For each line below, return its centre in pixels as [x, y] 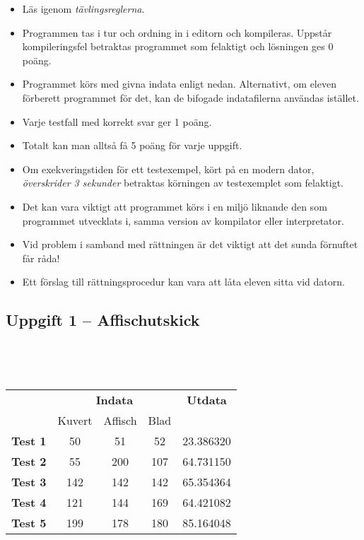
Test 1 [29, 441]
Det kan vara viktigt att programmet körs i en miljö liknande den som [175, 206]
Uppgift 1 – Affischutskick [103, 320]
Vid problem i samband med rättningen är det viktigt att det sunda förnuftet [190, 244]
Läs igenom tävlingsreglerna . [83, 8]
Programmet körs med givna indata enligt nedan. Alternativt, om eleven [179, 84]
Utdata [207, 400]
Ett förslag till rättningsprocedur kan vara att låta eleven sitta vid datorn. [183, 282]
